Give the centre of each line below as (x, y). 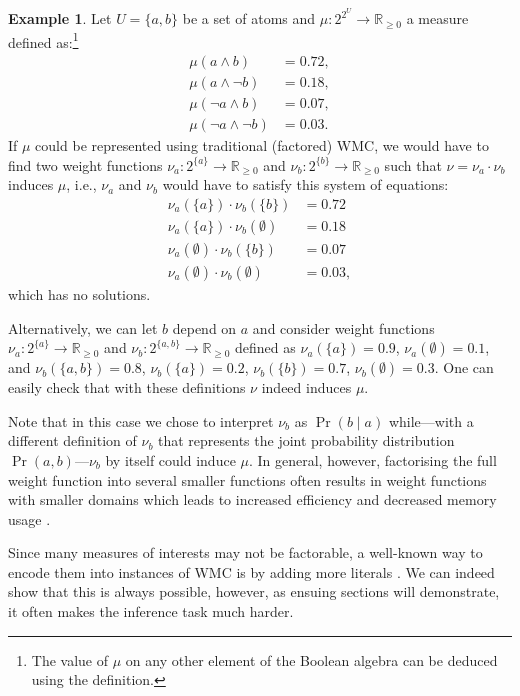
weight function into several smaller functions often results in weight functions (247, 479)
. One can (464, 367)
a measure (437, 18)
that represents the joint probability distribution (306, 440)
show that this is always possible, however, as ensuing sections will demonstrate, (254, 591)
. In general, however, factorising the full (372, 459)
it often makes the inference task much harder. (151, 611)
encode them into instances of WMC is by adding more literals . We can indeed (251, 571)
